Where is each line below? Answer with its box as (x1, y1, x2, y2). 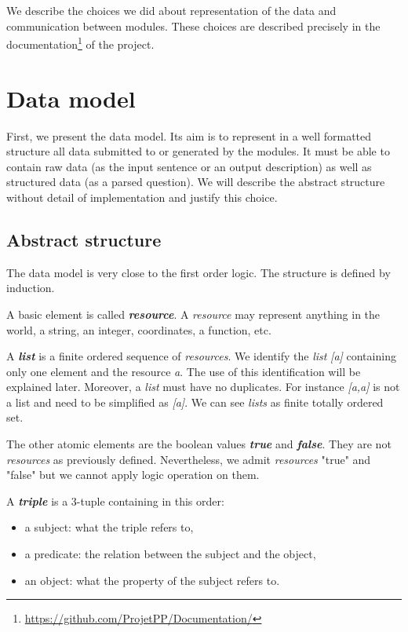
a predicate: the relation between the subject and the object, (24, 546, 316, 562)
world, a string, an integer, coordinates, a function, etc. (6, 321, 271, 338)
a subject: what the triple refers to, (24, 519, 194, 535)
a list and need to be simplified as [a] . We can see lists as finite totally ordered (6, 393, 384, 410)
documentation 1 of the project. (6, 34, 155, 52)
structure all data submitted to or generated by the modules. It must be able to (6, 143, 390, 159)
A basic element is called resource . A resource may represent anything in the (6, 305, 381, 322)
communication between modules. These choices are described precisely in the (6, 17, 381, 34)
